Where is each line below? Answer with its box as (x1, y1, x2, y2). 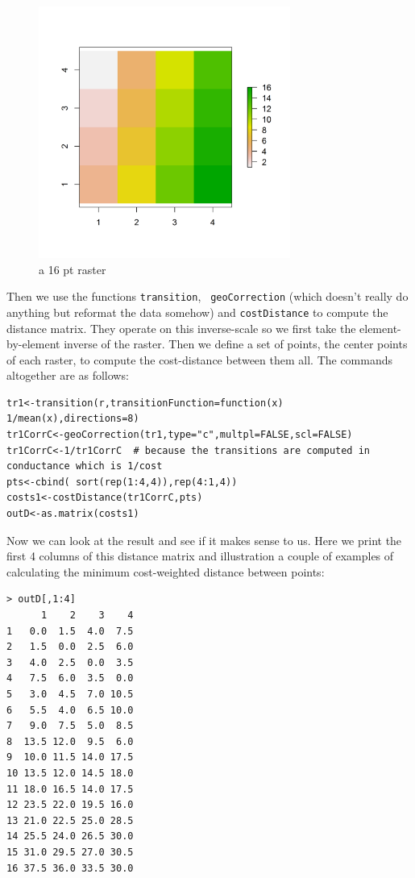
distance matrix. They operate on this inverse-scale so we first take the (6, 319, 356, 336)
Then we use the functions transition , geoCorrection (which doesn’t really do (6, 288, 409, 305)
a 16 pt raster (39, 260, 106, 277)
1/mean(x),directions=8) (6, 413, 139, 425)
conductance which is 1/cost (6, 460, 163, 472)
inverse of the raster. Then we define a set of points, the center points (64, 335, 408, 352)
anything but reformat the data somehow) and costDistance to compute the (6, 303, 388, 320)
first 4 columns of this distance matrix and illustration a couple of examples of (6, 547, 394, 564)
